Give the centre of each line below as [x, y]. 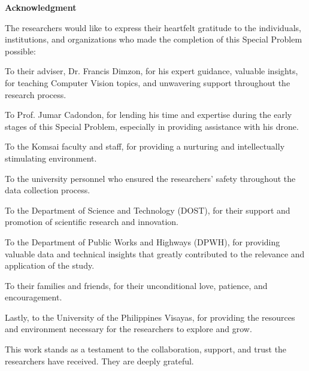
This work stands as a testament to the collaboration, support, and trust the [146, 349]
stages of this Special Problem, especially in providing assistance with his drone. [152, 126]
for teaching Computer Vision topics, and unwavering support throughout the [148, 82]
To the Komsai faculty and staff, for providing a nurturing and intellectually [145, 146]
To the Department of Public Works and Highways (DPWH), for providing [143, 241]
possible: [20, 51]
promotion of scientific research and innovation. [92, 222]
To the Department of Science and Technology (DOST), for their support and [148, 210]
